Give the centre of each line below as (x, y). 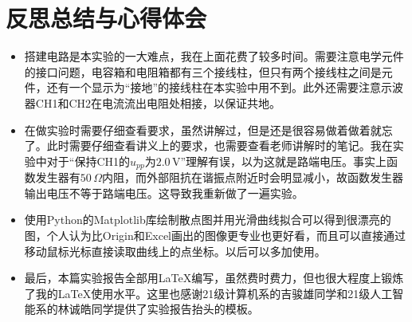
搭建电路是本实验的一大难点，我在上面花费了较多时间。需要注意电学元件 (214, 56)
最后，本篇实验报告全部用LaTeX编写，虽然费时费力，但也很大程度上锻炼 (214, 278)
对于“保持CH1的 (88, 161)
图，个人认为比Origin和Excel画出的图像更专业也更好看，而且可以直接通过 (215, 235)
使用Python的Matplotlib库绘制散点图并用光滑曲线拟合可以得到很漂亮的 (208, 220)
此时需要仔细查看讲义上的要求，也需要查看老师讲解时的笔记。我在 (220, 145)
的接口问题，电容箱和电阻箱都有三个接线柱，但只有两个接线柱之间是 (203, 71)
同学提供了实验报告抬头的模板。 (175, 309)
